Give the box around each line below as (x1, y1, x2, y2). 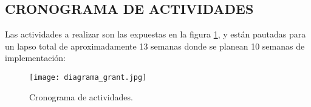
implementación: (5, 51, 66, 64)
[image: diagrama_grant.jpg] (29, 73, 147, 82)
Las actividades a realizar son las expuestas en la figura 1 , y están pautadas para (5, 28, 306, 41)
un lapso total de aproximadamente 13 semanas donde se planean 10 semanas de (5, 39, 305, 52)
